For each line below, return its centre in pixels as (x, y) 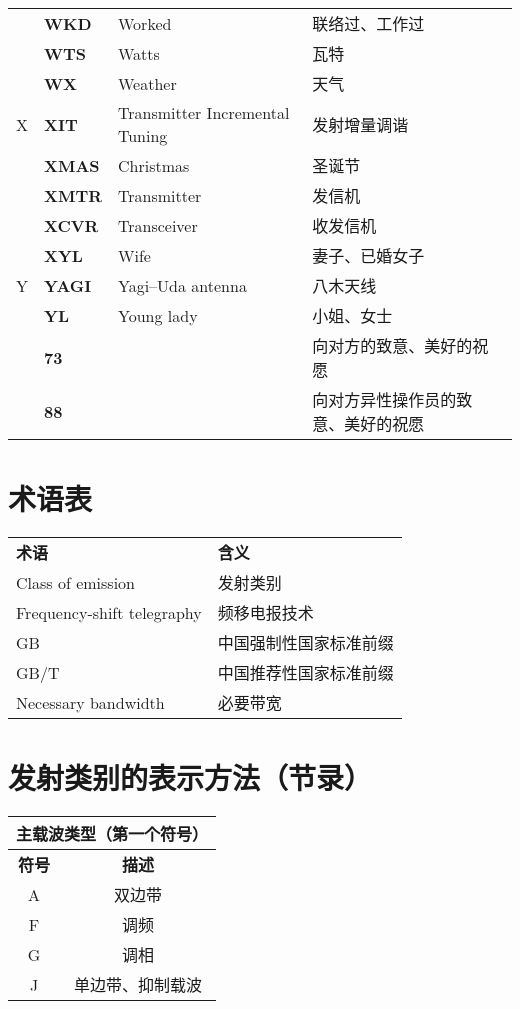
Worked (145, 23)
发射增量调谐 (360, 124)
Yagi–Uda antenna (182, 285)
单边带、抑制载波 (138, 985)
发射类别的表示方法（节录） (190, 777)
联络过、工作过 (368, 23)
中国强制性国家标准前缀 (305, 643)
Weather (147, 83)
